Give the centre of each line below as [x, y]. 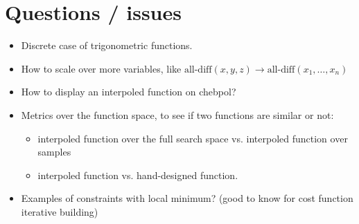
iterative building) [60, 211]
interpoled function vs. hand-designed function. [138, 175]
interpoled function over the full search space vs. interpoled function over [193, 138]
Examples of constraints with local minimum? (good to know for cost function [187, 198]
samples [54, 152]
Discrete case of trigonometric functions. [107, 45]
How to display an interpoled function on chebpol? [129, 92]
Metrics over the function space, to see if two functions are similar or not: [177, 114]
